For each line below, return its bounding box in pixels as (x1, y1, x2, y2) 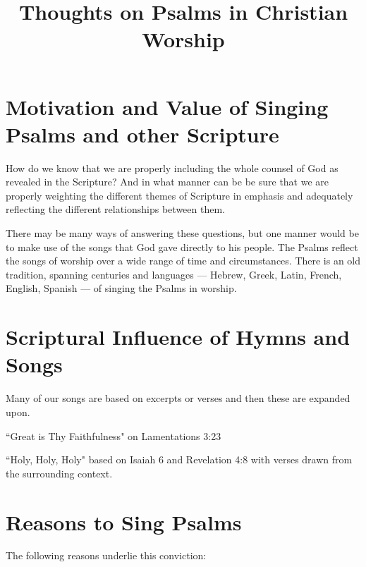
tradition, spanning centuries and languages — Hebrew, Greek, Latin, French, (6, 267, 342, 281)
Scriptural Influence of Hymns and (6, 322, 350, 351)
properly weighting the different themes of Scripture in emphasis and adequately (6, 188, 353, 202)
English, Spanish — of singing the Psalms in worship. (6, 281, 237, 295)
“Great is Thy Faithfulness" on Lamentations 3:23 (6, 428, 221, 443)
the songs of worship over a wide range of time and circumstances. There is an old (6, 253, 361, 268)
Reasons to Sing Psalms (6, 507, 242, 536)
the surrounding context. (6, 465, 113, 480)
